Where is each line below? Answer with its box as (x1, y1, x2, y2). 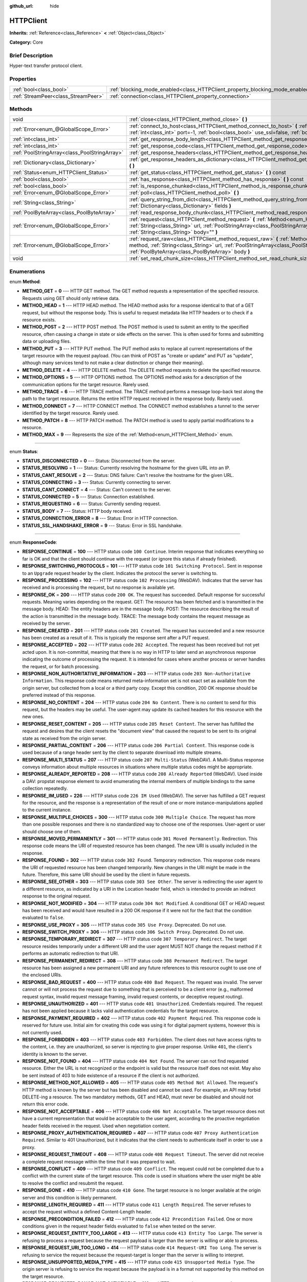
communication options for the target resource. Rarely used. (22, 381, 149, 387)
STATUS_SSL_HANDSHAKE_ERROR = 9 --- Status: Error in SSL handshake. (22, 522, 183, 528)
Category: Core (9, 39, 43, 46)
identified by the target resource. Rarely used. (22, 410, 119, 416)
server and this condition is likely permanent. (22, 1194, 117, 1200)
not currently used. (22, 1029, 62, 1035)
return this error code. (22, 1101, 69, 1107)
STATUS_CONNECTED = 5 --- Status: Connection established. (22, 494, 155, 500)
